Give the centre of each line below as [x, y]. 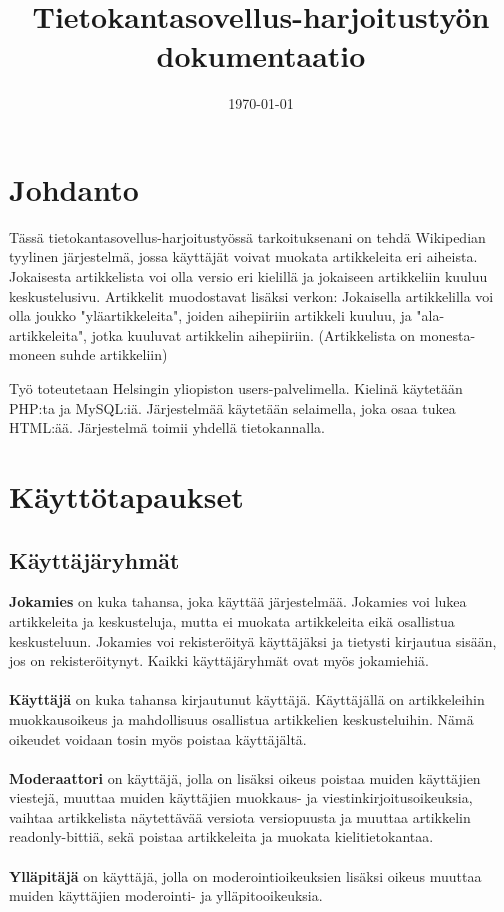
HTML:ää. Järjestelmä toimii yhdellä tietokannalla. [167, 427]
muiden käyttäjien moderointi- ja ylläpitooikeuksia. [166, 895]
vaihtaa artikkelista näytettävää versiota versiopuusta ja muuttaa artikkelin [240, 816]
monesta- [447, 334]
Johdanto [74, 188]
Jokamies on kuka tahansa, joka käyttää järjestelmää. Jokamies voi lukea [238, 601]
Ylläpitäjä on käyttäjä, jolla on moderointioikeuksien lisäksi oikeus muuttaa [245, 875]
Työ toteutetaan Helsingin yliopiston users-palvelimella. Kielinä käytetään [236, 388]
